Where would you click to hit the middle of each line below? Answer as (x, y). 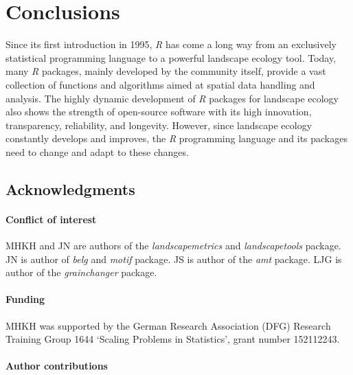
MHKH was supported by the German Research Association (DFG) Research (168, 325)
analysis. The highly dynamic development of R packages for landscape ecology (172, 98)
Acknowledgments (70, 189)
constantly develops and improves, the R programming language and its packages (176, 138)
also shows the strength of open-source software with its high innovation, (159, 112)
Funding (25, 299)
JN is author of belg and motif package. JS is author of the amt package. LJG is (174, 259)
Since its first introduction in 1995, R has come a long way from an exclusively (171, 44)
